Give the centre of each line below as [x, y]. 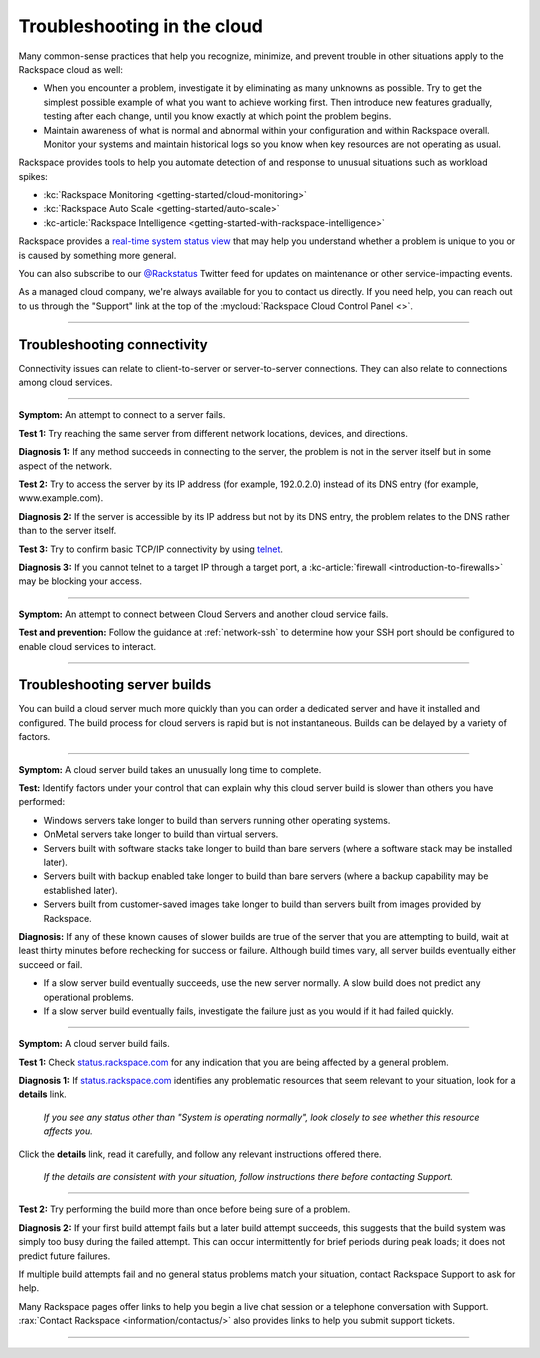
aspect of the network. [65, 466]
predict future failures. [64, 1256]
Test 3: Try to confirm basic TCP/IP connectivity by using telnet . [151, 549]
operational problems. [88, 997]
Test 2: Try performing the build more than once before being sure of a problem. [184, 1209]
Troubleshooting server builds [115, 685]
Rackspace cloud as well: [71, 69]
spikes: [33, 176]
